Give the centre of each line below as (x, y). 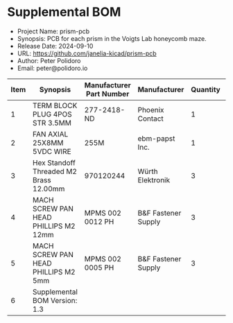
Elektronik (154, 180)
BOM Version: (55, 300)
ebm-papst (156, 138)
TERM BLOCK (55, 105)
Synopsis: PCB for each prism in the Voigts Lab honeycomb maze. (112, 38)
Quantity (205, 89)
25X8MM (48, 143)
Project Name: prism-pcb (53, 31)
